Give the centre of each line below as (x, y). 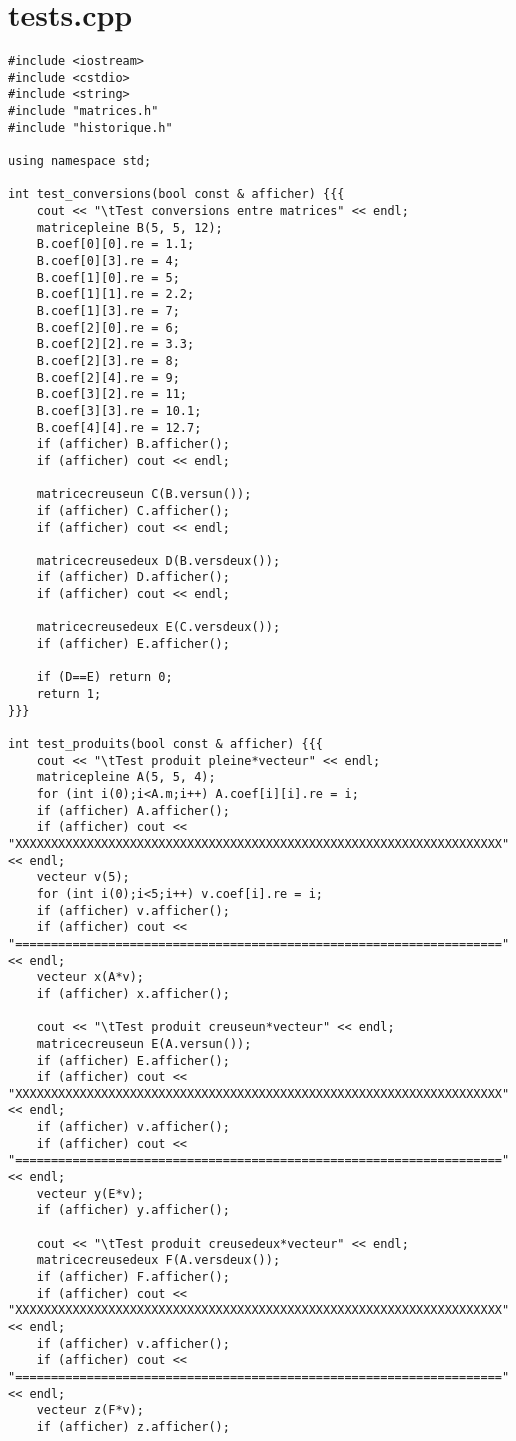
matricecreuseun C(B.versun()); (144, 494)
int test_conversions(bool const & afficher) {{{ (176, 194)
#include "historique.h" (90, 127)
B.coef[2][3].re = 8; (108, 360)
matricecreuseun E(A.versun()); (144, 1043)
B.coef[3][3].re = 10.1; (119, 410)
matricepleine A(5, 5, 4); (126, 777)
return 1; (69, 694)
